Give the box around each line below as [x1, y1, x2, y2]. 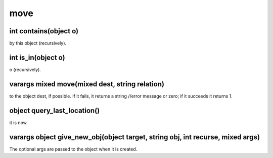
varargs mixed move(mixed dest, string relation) [9, 80, 164, 88]
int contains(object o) [9, 27, 78, 35]
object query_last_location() [9, 106, 100, 115]
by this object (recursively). [9, 40, 67, 46]
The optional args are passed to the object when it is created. [9, 146, 138, 152]
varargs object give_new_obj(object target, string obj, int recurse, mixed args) [9, 133, 260, 141]
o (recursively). [9, 66, 41, 73]
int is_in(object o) [9, 53, 65, 62]
